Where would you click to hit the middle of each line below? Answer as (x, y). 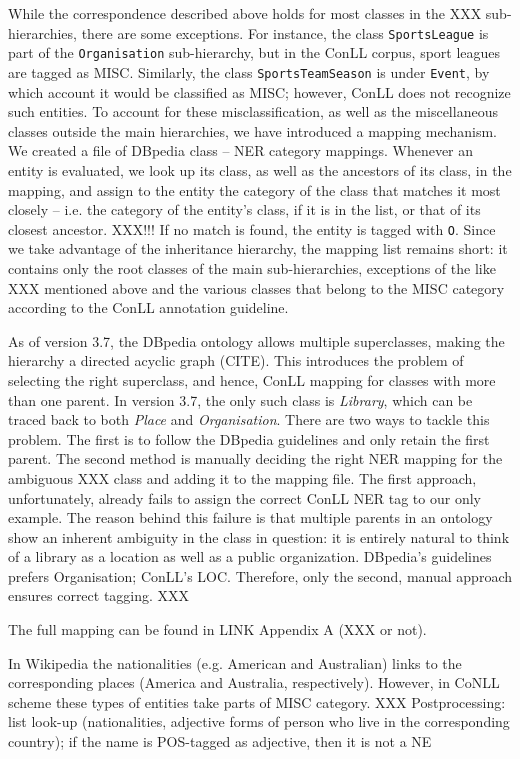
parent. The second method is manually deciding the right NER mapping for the (255, 458)
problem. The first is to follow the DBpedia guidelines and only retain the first (249, 438)
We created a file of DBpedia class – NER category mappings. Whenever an (241, 150)
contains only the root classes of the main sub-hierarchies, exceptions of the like (252, 267)
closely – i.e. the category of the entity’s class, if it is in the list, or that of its (244, 209)
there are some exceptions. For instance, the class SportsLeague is (285, 32)
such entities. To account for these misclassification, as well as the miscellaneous (253, 111)
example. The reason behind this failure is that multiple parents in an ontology (250, 517)
